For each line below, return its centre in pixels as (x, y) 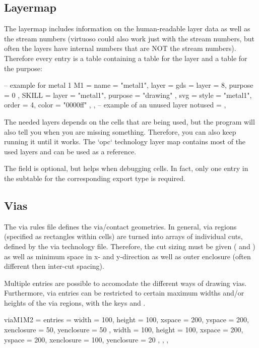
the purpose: (23, 68)
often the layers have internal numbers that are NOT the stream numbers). (120, 48)
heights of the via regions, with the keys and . (75, 302)
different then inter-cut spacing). (54, 266)
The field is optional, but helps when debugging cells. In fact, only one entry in (126, 168)
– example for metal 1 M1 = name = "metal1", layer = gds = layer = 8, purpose (129, 85)
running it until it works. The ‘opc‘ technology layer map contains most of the (125, 141)
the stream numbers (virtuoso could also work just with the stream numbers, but (129, 38)
